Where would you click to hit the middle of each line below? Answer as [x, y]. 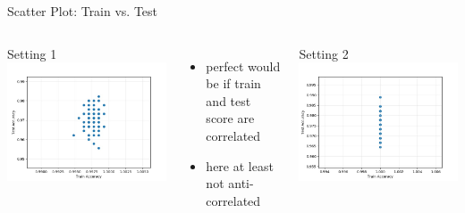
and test [228, 100]
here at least [240, 165]
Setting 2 [324, 53]
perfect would [243, 66]
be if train [233, 83]
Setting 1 [32, 53]
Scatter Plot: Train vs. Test [83, 11]
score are [230, 118]
